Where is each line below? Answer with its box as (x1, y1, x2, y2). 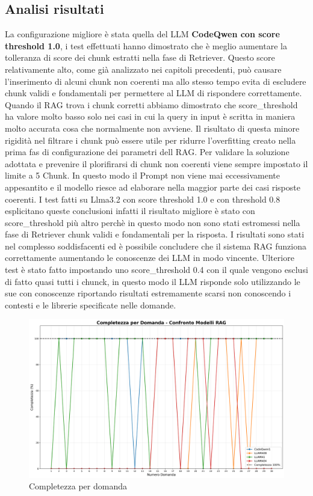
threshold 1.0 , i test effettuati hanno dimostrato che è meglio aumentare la (5, 39, 287, 52)
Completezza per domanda (29, 480, 127, 492)
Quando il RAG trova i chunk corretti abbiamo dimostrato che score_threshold (5, 98, 298, 111)
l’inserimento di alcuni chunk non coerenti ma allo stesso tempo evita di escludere (5, 75, 306, 87)
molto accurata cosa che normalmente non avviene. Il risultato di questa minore (5, 121, 300, 134)
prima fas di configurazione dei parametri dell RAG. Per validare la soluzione (5, 145, 290, 158)
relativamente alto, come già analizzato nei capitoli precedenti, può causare (5, 63, 282, 75)
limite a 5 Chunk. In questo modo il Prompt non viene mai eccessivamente (5, 169, 280, 182)
